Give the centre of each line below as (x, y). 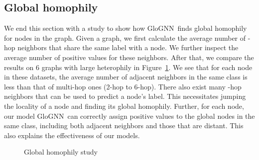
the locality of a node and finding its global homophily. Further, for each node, (124, 106)
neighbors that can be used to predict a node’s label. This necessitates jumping (125, 96)
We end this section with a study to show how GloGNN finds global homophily (126, 28)
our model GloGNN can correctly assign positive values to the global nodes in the (129, 116)
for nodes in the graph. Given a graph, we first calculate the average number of (125, 38)
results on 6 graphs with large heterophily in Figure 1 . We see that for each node (128, 67)
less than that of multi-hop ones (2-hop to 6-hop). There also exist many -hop (123, 86)
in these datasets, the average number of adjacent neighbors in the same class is (126, 77)
